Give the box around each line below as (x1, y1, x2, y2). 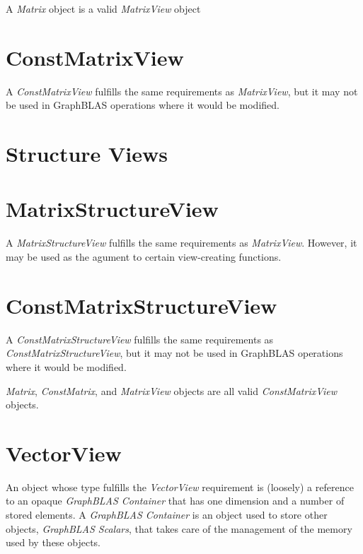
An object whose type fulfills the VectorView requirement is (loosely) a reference (6, 479, 354, 494)
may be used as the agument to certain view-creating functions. (6, 249, 282, 264)
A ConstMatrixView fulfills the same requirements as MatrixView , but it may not (6, 83, 358, 98)
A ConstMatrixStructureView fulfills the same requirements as (6, 331, 274, 346)
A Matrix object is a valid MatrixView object (6, 1, 201, 16)
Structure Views (6, 139, 168, 168)
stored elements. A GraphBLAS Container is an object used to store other (6, 507, 328, 521)
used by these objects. (6, 535, 100, 550)
